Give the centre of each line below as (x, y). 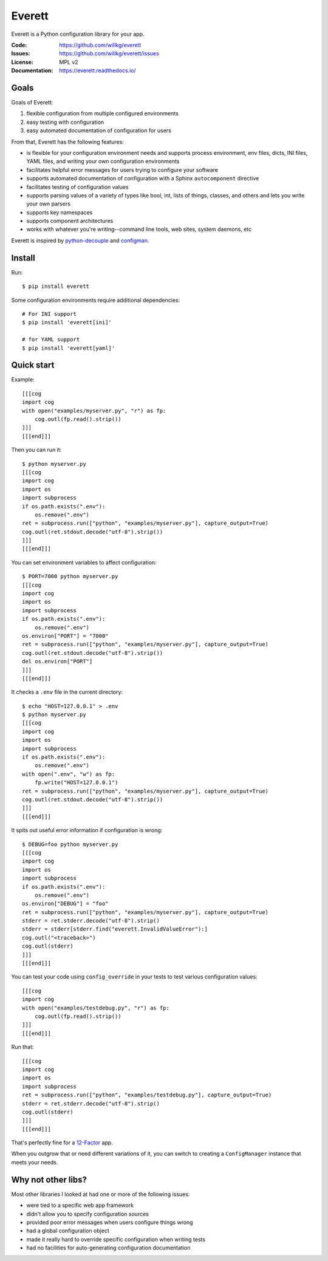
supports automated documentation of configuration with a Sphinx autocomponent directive (143, 179)
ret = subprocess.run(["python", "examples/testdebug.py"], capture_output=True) (147, 1095)
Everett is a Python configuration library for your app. (78, 34)
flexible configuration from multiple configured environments (102, 114)
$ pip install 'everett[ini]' (67, 323)
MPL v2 (69, 62)
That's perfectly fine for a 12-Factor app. (62, 1143)
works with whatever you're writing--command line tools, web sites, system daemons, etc (139, 229)
